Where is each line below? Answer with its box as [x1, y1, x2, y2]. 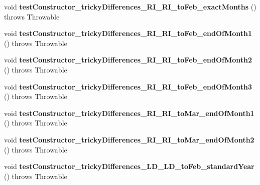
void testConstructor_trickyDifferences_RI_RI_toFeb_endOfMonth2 [4, 54, 252, 65]
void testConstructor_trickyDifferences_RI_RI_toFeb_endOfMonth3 [4, 81, 252, 91]
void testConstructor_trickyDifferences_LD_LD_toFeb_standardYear [4, 161, 254, 171]
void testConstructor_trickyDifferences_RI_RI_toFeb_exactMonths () [4, 1, 256, 11]
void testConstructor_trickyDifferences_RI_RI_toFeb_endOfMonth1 [4, 28, 252, 38]
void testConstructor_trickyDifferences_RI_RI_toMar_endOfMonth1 [4, 107, 254, 118]
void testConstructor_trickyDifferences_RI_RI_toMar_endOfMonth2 [4, 134, 254, 144]
